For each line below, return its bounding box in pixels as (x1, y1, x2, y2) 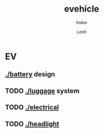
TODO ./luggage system (5, 86, 80, 95)
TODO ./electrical (5, 103, 59, 112)
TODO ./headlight (5, 120, 59, 128)
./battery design (5, 70, 55, 79)
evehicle (64, 3, 100, 15)
